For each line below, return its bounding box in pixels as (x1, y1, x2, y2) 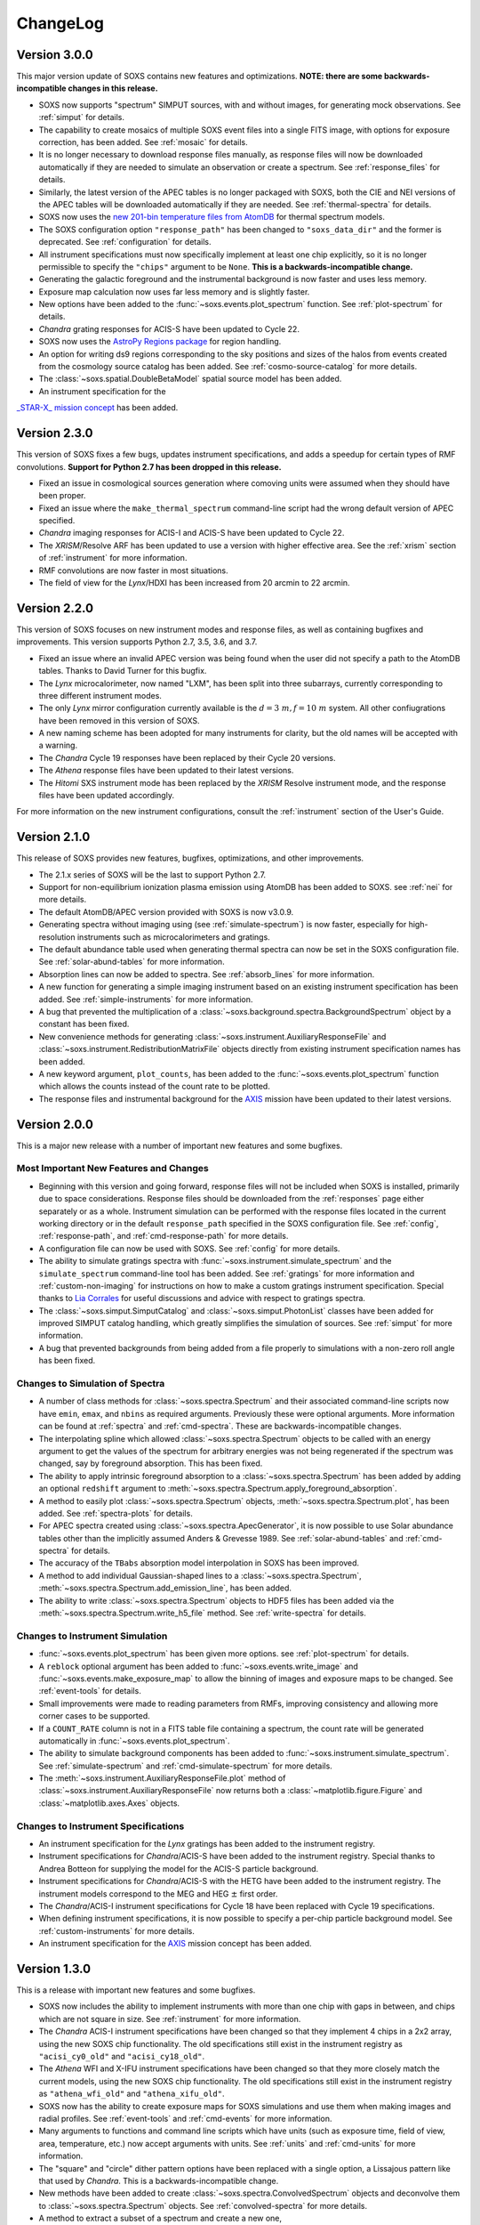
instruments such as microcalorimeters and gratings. (76, 931, 270, 943)
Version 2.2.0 (16, 601, 93, 616)
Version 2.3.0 (16, 425, 93, 441)
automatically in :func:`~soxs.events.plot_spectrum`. (38, 1735, 230, 1746)
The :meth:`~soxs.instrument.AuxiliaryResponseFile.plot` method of (38, 1773, 286, 1784)
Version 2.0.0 (16, 1117, 93, 1132)
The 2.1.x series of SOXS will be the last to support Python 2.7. (38, 869, 267, 880)
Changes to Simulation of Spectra (16, 1378, 165, 1390)
